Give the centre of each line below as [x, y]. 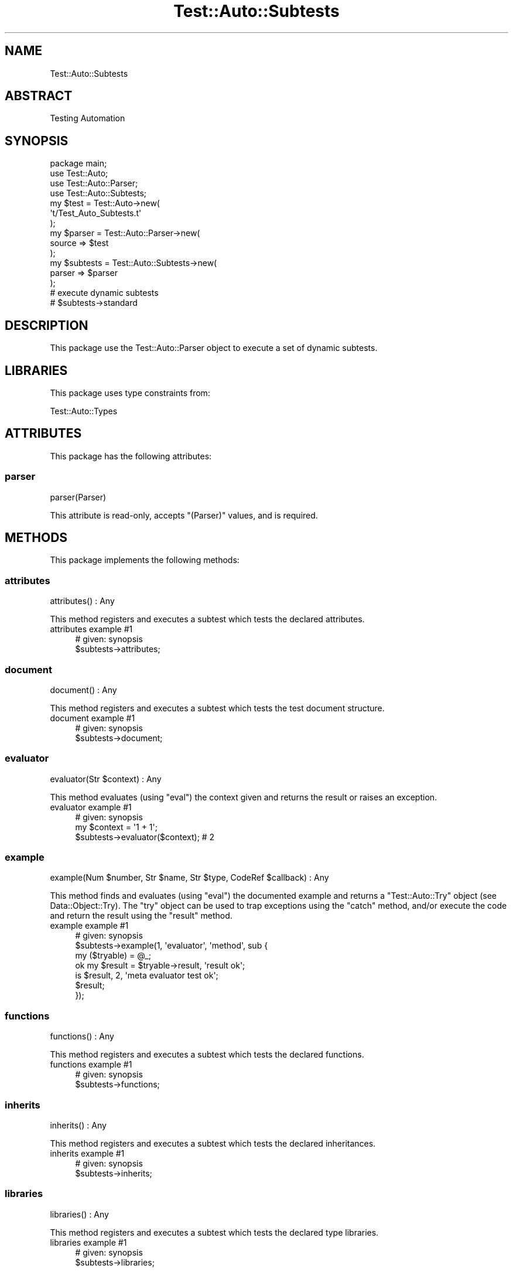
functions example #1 [91, 1065]
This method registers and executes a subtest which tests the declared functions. [207, 1055]
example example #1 [89, 926]
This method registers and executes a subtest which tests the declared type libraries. [214, 1232]
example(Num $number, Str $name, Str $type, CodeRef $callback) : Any [189, 878]
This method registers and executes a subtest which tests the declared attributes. [207, 619]
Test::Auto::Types [84, 411]
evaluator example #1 [91, 807]
